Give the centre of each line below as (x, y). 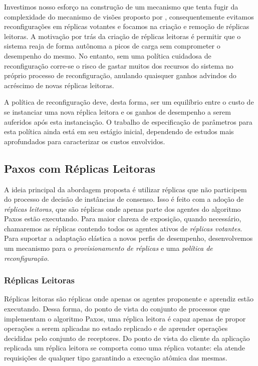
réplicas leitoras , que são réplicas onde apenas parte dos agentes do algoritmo (122, 209)
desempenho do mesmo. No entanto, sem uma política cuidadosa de (108, 55)
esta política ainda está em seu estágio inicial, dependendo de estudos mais (119, 131)
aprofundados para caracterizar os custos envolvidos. (85, 141)
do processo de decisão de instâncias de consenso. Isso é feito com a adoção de (124, 199)
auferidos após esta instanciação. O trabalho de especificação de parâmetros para (128, 121)
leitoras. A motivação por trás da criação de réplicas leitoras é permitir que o (122, 36)
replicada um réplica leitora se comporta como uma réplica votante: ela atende (124, 348)
